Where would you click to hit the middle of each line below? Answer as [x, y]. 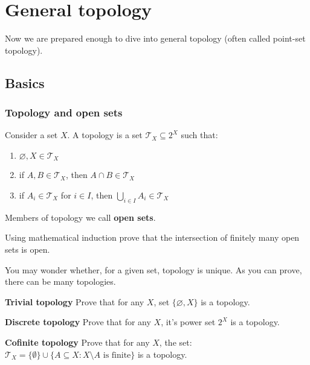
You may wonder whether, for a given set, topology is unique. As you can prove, [153, 269]
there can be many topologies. [60, 281]
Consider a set [31, 135]
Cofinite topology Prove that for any [77, 342]
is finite [117, 355]
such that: [199, 135]
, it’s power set [188, 322]
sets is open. [27, 249]
